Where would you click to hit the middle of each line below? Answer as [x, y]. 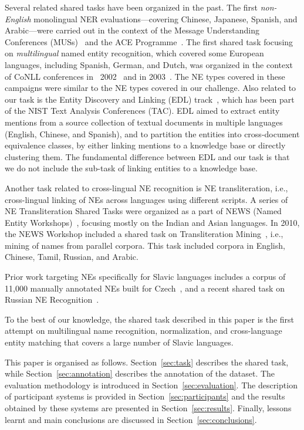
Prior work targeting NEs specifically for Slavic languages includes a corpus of [145, 277]
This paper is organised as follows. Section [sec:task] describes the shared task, [147, 362]
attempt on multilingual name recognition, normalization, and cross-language [143, 331]
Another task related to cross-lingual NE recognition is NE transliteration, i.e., [146, 187]
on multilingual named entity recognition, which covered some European [134, 53]
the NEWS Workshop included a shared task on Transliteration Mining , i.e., [144, 234]
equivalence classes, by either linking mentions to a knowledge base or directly [145, 145]
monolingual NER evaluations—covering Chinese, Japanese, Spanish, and [165, 18]
